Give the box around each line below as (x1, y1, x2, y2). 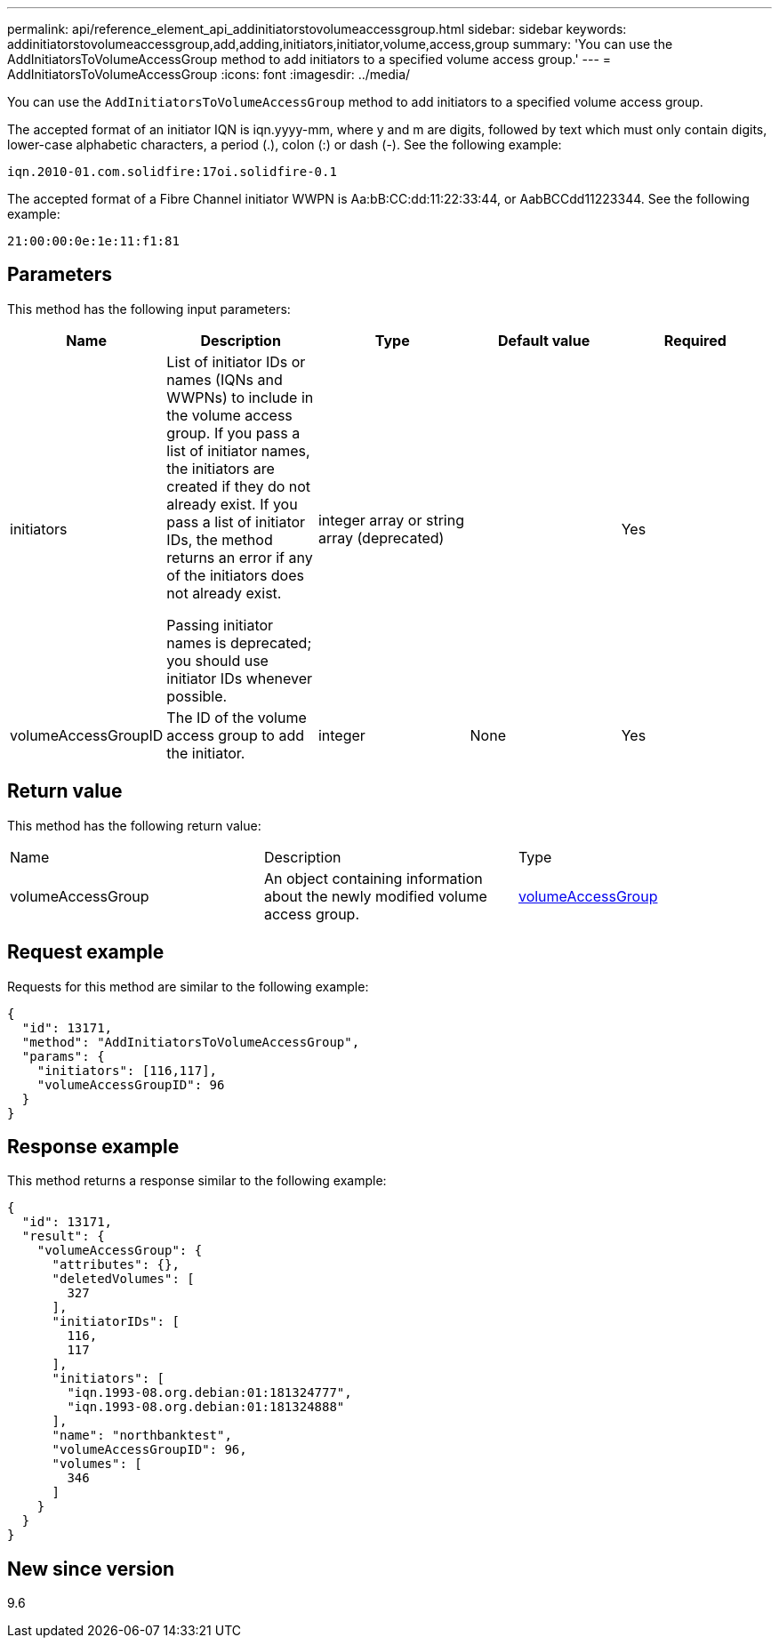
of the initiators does (166, 566, 304, 584)
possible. (166, 686, 228, 705)
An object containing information (263, 869, 483, 887)
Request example (7, 941, 165, 964)
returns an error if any (166, 548, 313, 566)
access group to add (166, 726, 304, 744)
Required (663, 331, 727, 349)
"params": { (21, 1048, 105, 1063)
